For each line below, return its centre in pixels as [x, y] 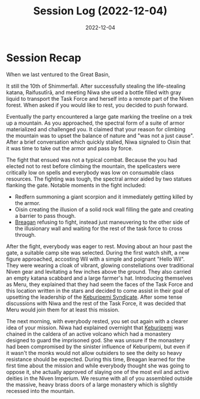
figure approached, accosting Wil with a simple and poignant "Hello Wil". [96, 259]
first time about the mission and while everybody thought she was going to [98, 366]
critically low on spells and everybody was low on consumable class [90, 172]
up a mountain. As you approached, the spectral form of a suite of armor [96, 123]
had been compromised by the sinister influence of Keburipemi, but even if [98, 347]
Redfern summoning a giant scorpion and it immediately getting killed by [104, 197]
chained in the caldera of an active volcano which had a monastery [89, 334]
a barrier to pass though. [45, 215]
